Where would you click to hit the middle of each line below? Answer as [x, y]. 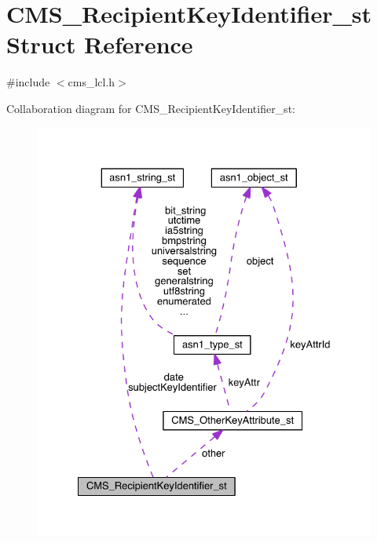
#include [28, 82]
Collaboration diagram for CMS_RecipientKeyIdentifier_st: [151, 108]
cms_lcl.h [92, 82]
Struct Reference [100, 44]
